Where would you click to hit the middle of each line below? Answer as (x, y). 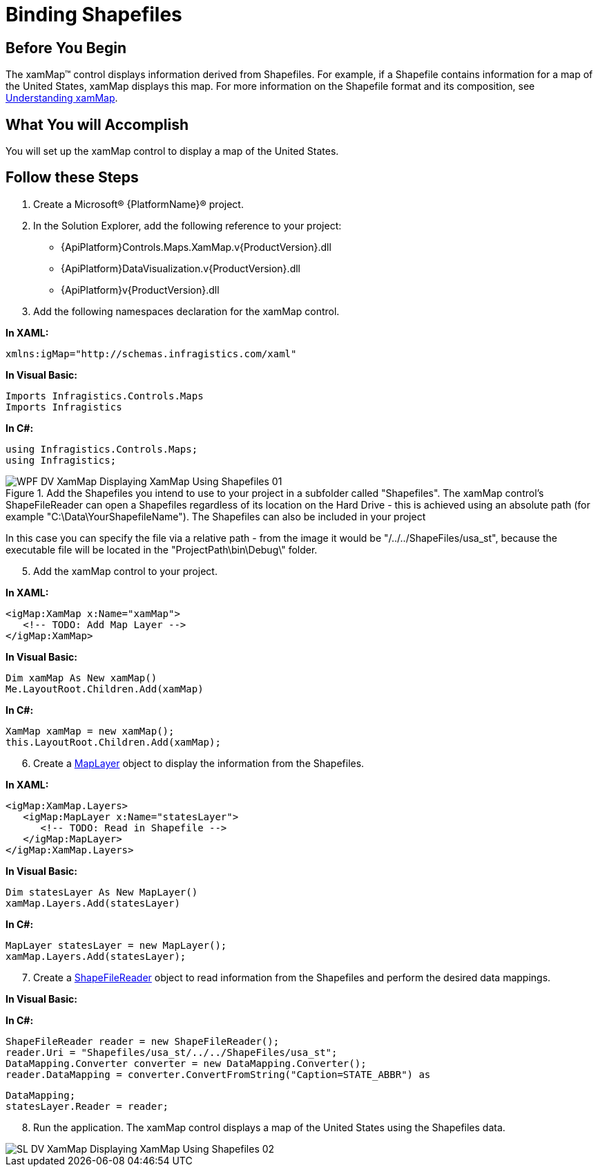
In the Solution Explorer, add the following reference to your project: (187, 225)
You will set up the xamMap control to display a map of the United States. (172, 151)
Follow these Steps (72, 178)
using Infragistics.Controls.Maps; (102, 449)
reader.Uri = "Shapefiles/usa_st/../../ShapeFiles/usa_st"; (172, 1052)
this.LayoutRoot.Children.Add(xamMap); (113, 742)
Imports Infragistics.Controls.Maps (105, 396)
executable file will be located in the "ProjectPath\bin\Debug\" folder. (162, 549)
